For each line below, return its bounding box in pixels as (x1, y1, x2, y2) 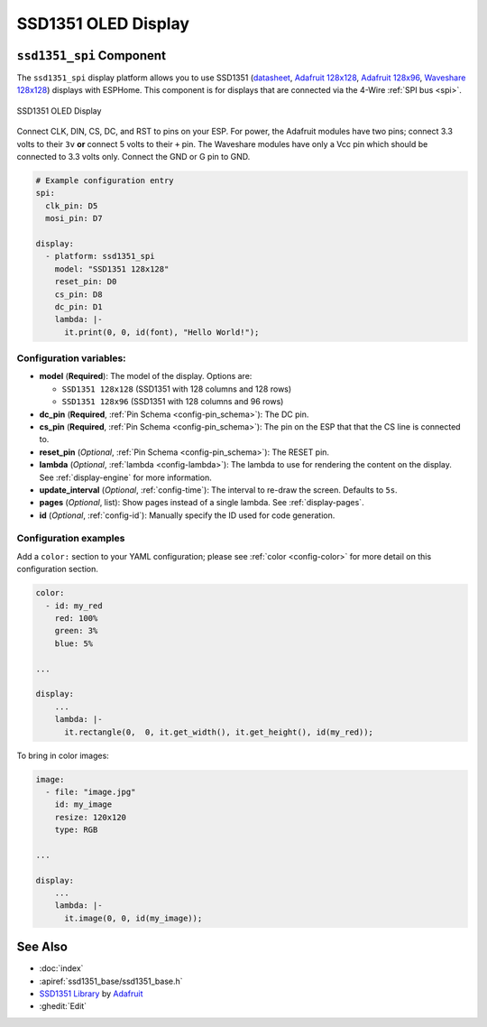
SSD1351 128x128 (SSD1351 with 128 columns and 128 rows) (61, 384, 292, 394)
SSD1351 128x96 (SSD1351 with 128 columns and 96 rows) (61, 396, 284, 407)
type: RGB (54, 825, 98, 835)
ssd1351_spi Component (16, 48, 167, 63)
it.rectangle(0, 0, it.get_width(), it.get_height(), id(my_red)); (64, 726, 374, 737)
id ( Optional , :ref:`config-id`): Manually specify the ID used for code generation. (39, 510, 335, 521)
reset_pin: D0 (54, 276, 117, 287)
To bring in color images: (16, 750, 110, 761)
